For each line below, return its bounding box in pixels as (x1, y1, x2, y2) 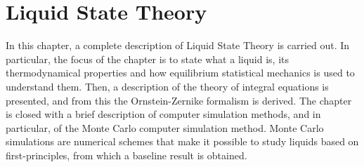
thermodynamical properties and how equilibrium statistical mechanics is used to (6, 65, 355, 80)
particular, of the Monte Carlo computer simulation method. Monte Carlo (6, 120, 324, 135)
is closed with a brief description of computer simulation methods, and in (6, 107, 321, 121)
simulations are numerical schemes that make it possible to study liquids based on (6, 134, 359, 149)
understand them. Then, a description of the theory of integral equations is (6, 79, 329, 93)
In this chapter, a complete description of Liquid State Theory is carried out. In (6, 38, 350, 53)
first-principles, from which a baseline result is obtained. (6, 147, 247, 162)
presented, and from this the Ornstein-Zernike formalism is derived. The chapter (6, 93, 352, 107)
